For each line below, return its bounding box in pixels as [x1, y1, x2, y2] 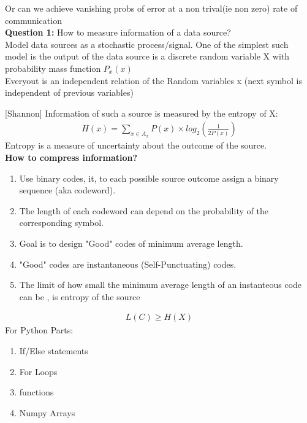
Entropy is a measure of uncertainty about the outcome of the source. [5, 139, 267, 152]
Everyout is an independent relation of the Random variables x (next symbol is [5, 74, 303, 87]
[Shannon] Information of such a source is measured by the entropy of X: [5, 106, 278, 119]
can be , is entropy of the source [19, 290, 140, 303]
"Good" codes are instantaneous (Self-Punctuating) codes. [19, 257, 237, 270]
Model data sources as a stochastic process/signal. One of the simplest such [5, 37, 289, 50]
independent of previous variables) [5, 86, 134, 99]
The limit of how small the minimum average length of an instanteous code [19, 278, 302, 291]
